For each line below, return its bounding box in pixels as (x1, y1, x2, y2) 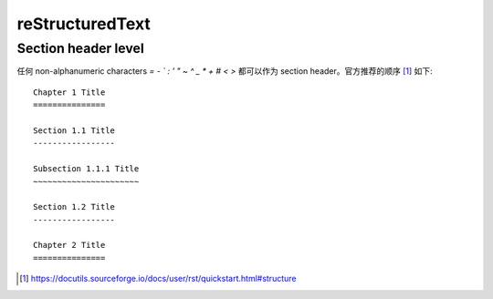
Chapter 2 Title (33, 240, 106, 251)
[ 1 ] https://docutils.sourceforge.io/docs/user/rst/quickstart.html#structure (19, 273, 297, 284)
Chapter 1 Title (33, 87, 106, 98)
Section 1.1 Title (33, 125, 116, 136)
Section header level (16, 40, 145, 57)
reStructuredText (16, 14, 151, 34)
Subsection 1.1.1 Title (33, 164, 140, 174)
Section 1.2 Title (33, 201, 116, 212)
